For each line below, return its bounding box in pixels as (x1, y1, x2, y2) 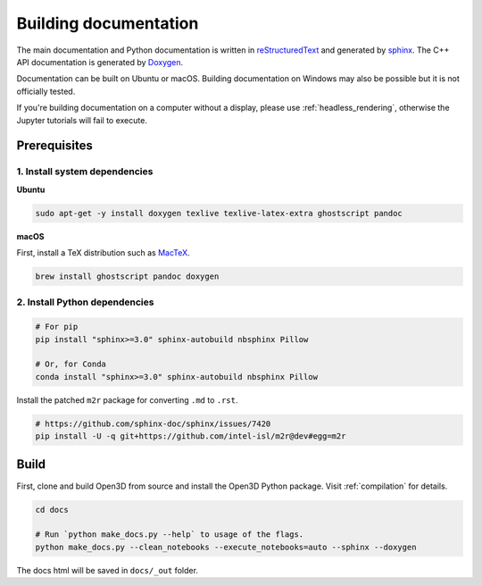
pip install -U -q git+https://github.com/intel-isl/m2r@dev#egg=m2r (35, 431, 346, 441)
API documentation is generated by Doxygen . (16, 56, 184, 67)
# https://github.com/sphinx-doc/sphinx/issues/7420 (35, 418, 271, 429)
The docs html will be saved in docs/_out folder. (16, 565, 198, 575)
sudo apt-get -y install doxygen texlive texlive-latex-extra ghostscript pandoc (35, 208, 403, 218)
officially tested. (16, 86, 76, 96)
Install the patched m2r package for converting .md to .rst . (16, 394, 238, 406)
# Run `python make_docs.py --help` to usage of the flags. (35, 530, 304, 540)
